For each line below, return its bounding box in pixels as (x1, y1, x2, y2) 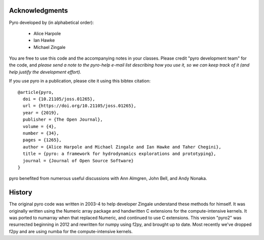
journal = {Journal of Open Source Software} (22, 158, 134, 163)
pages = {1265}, (22, 137, 62, 143)
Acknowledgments (9, 6, 68, 15)
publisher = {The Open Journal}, (22, 117, 103, 122)
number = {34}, (22, 130, 59, 136)
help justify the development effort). (9, 69, 82, 75)
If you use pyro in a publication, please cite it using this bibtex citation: (9, 78, 151, 84)
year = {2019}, (22, 110, 59, 115)
